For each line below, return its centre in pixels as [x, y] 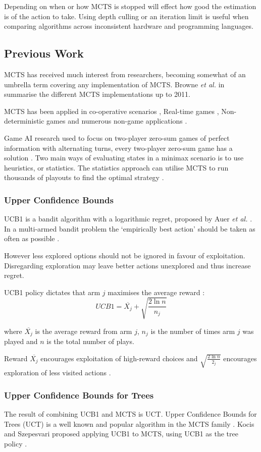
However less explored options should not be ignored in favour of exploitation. [125, 255]
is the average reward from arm [84, 331]
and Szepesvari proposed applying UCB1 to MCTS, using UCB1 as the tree [121, 434]
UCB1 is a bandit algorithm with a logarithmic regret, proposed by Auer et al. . [128, 219]
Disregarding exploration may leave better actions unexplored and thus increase [127, 265]
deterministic [24, 121]
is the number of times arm [193, 331]
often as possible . [32, 238]
